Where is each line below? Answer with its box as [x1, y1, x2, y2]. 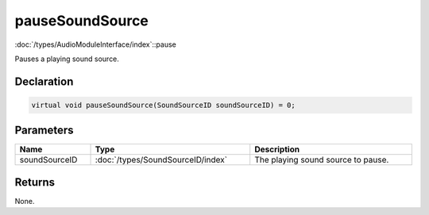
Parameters [14, 124, 74, 137]
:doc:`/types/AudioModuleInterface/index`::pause [14, 40, 176, 49]
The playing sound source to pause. [254, 155, 389, 166]
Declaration [14, 75, 74, 88]
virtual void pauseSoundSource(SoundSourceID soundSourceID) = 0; [31, 100, 296, 109]
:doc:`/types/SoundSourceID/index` [95, 155, 228, 166]
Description [254, 144, 300, 155]
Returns [14, 175, 56, 189]
